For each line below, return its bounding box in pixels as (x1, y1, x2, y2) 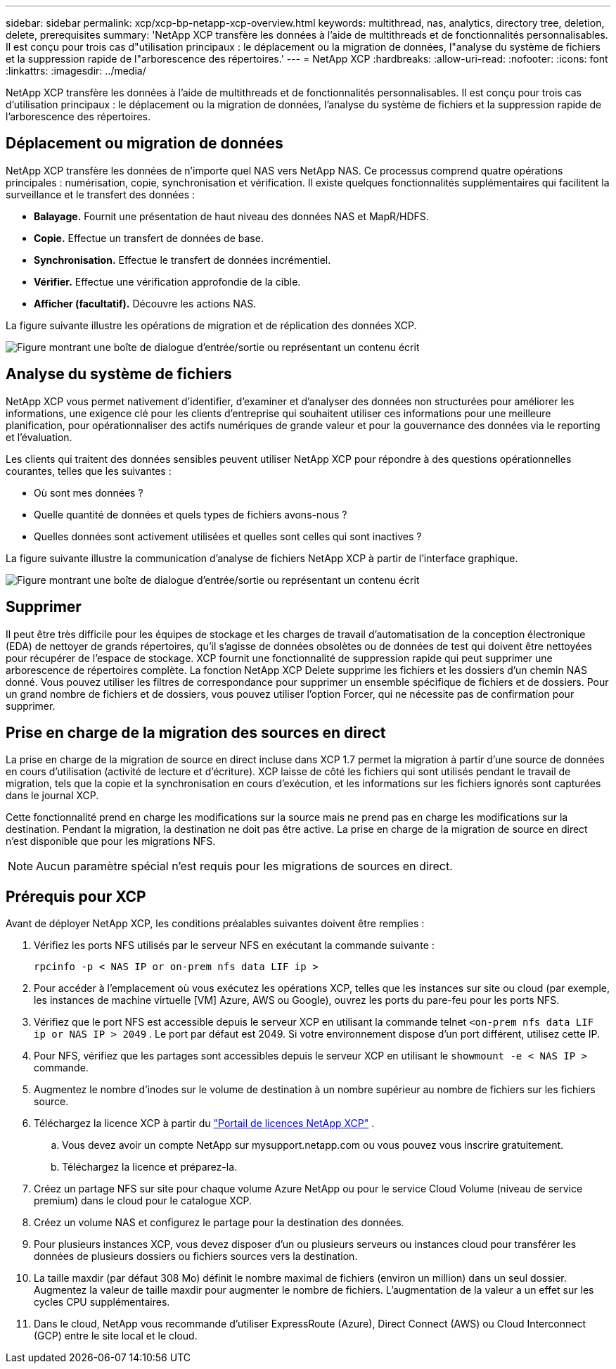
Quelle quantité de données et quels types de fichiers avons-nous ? (34, 508, 347, 521)
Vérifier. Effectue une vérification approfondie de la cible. (34, 275, 301, 288)
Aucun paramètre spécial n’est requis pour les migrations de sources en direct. (36, 859, 453, 874)
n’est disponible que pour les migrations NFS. (6, 835, 216, 848)
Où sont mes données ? (34, 486, 143, 499)
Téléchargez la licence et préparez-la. (62, 1161, 238, 1173)
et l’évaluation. (6, 431, 72, 443)
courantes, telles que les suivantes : (6, 464, 172, 477)
